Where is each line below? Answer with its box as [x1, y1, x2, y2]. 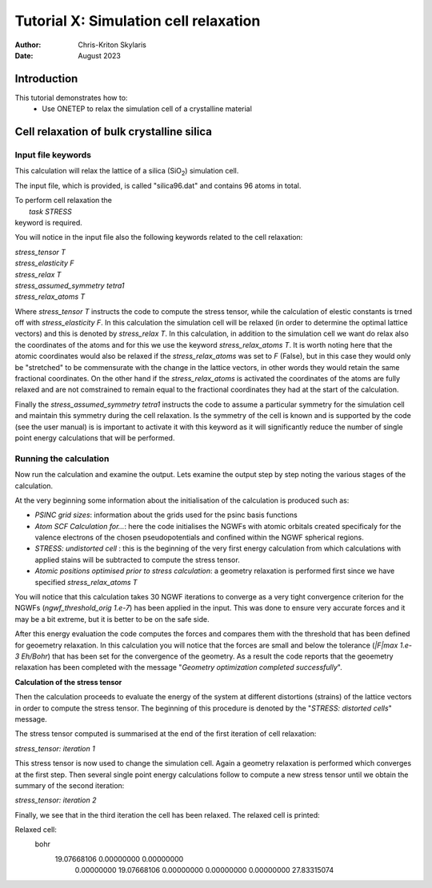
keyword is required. [14, 217, 83, 227]
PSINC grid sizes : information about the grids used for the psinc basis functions [34, 510, 298, 520]
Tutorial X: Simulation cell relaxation [14, 12, 261, 30]
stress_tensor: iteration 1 [14, 743, 95, 753]
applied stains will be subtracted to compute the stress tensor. [34, 555, 240, 564]
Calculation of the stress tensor [14, 677, 122, 687]
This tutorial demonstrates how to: [14, 93, 128, 102]
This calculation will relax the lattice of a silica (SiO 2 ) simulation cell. [14, 166, 239, 177]
